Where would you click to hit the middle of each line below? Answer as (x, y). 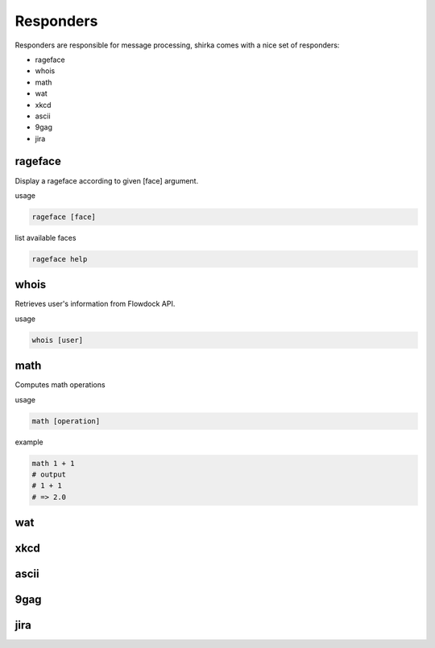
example (29, 442)
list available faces (46, 237)
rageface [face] (64, 217)
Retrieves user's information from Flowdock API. (95, 304)
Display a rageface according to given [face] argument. (107, 180)
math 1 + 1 (53, 463)
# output (49, 475)
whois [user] (58, 340)
